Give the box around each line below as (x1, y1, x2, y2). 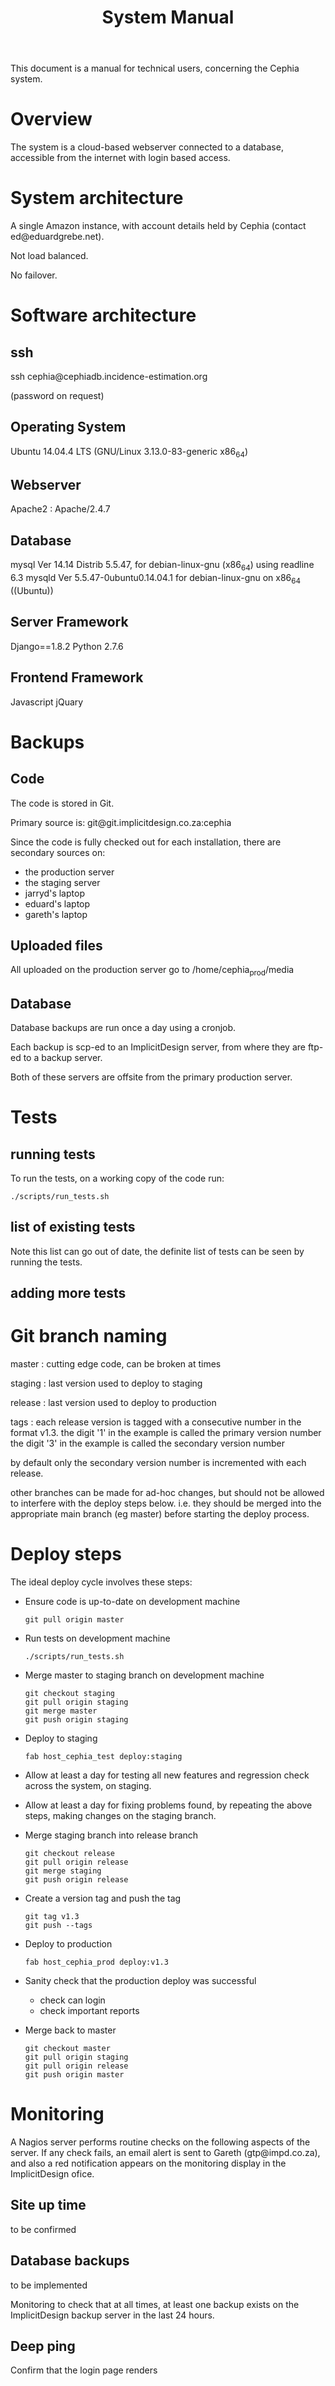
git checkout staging (24, 1689, 115, 1699)
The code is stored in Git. (10, 797, 115, 809)
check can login (39, 1994, 106, 2006)
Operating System (10, 419, 127, 436)
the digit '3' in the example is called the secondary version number (10, 1437, 285, 1450)
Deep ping (10, 2337, 76, 2355)
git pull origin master (24, 1615, 125, 1625)
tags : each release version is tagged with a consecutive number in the (10, 1416, 302, 1428)
